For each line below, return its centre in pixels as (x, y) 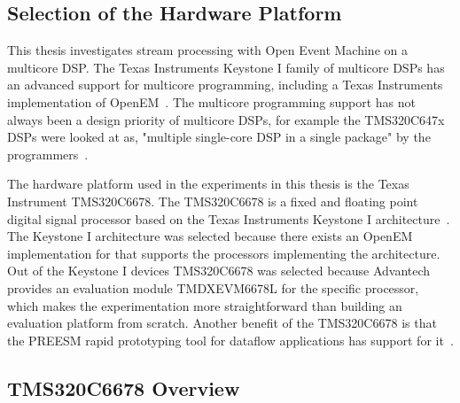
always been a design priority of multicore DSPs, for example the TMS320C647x (226, 119)
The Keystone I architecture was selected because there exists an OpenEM (210, 236)
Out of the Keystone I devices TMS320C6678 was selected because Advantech (219, 271)
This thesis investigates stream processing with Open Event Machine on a (207, 50)
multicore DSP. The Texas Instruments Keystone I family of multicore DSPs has (226, 67)
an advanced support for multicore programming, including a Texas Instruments (225, 85)
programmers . (48, 154)
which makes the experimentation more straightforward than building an (205, 305)
